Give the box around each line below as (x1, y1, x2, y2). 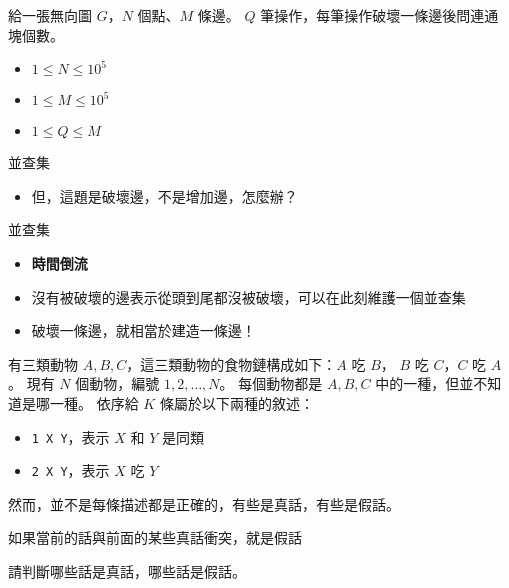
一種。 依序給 (49, 392, 139, 413)
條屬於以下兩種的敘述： (159, 392, 314, 413)
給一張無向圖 (8, 5, 92, 25)
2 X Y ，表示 (31, 460, 110, 481)
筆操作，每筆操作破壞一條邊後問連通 (260, 5, 499, 25)
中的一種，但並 (375, 373, 474, 394)
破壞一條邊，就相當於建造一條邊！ (31, 320, 256, 341)
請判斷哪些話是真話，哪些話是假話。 (8, 561, 246, 582)
